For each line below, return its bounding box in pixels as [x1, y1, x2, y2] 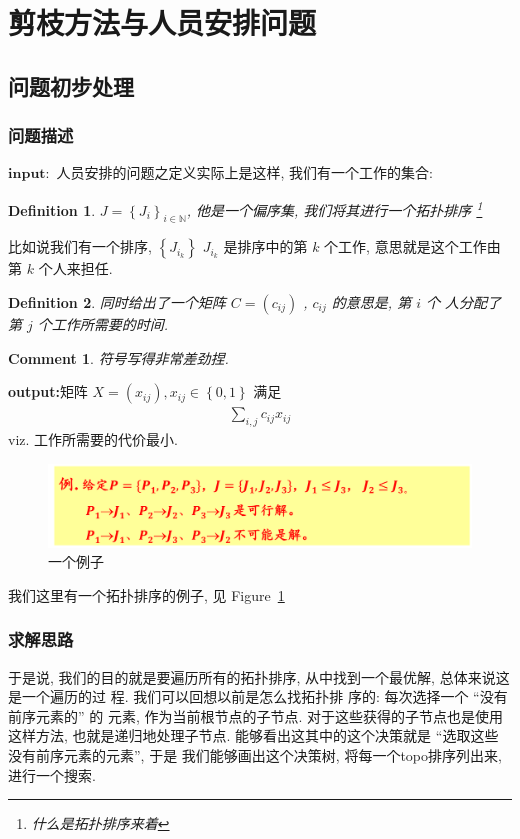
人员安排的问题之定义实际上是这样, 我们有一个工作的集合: [56, 162, 433, 183]
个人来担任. [38, 258, 113, 279]
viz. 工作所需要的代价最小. [8, 429, 178, 450]
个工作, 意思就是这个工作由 [324, 236, 501, 257]
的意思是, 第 [331, 292, 412, 313]
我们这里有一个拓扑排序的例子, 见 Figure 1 [8, 584, 285, 605]
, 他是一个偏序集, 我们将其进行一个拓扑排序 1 [186, 196, 483, 220]
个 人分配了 [426, 292, 502, 313]
